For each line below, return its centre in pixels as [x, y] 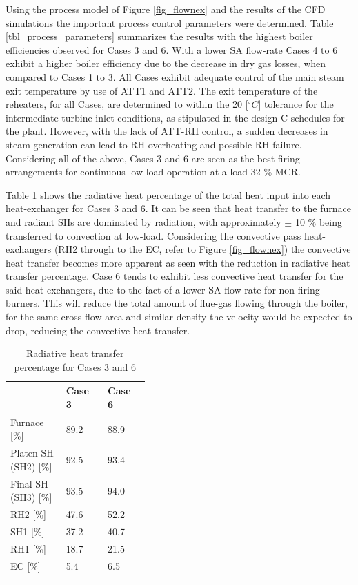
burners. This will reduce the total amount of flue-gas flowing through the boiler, [177, 303]
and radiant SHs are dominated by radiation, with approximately [143, 221]
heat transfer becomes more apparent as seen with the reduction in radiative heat [178, 262]
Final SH [29, 483]
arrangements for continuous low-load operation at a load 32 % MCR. [153, 172]
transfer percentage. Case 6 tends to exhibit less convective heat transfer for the [175, 276]
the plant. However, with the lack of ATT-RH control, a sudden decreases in [167, 131]
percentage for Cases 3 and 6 [75, 366]
